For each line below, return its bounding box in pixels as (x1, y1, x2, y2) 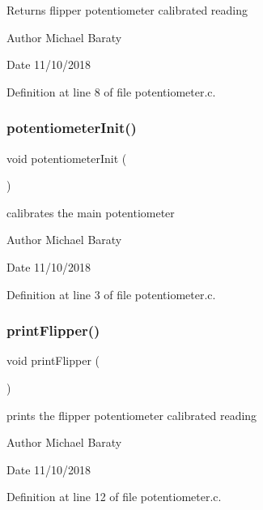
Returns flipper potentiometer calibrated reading (6, 2, 248, 18)
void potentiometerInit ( (6, 149, 127, 166)
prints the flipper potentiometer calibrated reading (6, 406, 257, 423)
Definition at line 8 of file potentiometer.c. (6, 83, 216, 100)
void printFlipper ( (6, 352, 100, 369)
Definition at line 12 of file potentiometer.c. (6, 488, 222, 505)
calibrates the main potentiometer (6, 204, 175, 221)
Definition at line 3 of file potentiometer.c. (6, 285, 216, 302)
